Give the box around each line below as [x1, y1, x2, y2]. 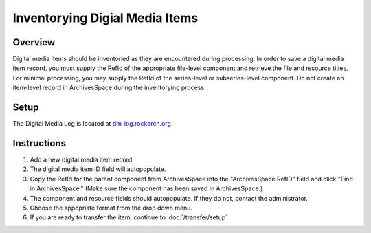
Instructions [12, 137, 67, 149]
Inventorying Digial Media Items [12, 10, 199, 25]
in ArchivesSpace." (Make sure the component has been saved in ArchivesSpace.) [30, 184, 263, 192]
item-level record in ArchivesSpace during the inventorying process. [12, 83, 206, 92]
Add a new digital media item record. [30, 155, 134, 164]
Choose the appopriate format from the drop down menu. [30, 203, 192, 212]
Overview [12, 36, 56, 48]
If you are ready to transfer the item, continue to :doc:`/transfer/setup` [30, 213, 228, 221]
